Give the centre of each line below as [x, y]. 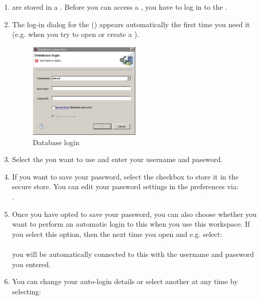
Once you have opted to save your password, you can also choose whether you [134, 214]
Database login [56, 142]
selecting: [26, 291]
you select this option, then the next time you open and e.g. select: [117, 234]
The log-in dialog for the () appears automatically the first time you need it [131, 24]
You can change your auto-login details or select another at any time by [125, 281]
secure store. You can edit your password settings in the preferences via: [125, 186]
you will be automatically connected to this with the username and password [133, 254]
